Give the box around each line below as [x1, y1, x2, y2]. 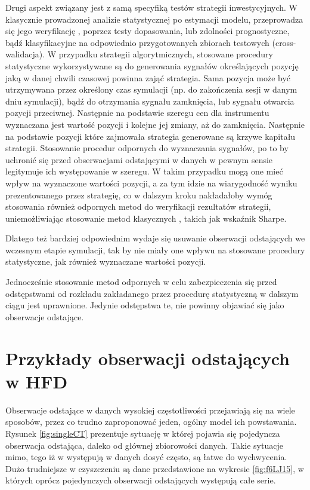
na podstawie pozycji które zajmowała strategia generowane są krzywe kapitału [5, 130, 296, 142]
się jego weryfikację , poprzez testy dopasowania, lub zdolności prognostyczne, [5, 24, 290, 37]
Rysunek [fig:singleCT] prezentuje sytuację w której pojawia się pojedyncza [5, 427, 280, 439]
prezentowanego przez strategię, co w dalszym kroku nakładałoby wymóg [5, 188, 272, 201]
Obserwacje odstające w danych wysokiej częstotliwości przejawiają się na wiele [5, 403, 295, 416]
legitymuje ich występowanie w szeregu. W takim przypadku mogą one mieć [5, 165, 283, 177]
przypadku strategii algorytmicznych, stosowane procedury [58, 48, 273, 60]
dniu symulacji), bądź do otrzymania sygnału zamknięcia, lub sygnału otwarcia [5, 94, 294, 107]
